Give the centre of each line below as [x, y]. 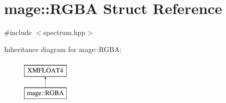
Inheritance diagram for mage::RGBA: [63, 49]
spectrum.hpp [64, 32]
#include [18, 32]
